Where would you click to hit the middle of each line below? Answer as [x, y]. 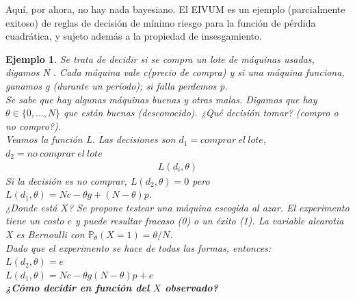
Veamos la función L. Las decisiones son [91, 139]
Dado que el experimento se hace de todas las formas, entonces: [139, 247]
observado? [192, 288]
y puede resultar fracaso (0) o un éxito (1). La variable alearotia [210, 221]
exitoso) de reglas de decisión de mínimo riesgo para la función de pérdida [161, 22]
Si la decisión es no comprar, [66, 180]
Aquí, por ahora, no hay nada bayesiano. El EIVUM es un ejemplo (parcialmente [175, 9]
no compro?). [34, 126]
